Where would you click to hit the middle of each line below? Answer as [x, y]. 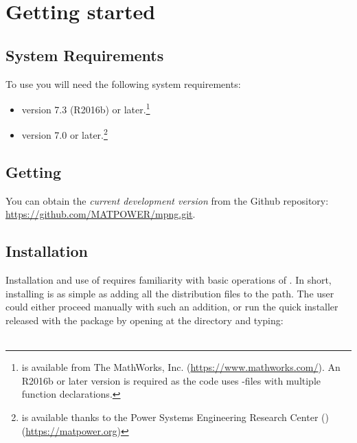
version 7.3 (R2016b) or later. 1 [86, 108]
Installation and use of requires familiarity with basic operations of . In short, [169, 280]
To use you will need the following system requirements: [123, 83]
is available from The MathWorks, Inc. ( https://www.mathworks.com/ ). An [181, 367]
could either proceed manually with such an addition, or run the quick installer [172, 307]
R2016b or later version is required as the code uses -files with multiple [171, 380]
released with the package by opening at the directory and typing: [145, 320]
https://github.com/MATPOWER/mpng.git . [101, 214]
